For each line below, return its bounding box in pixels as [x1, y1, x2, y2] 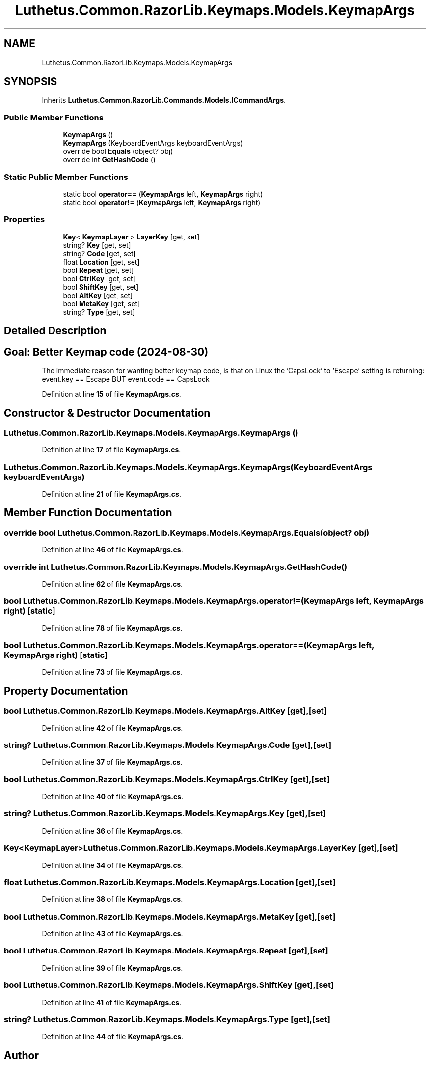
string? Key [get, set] [63, 240, 131, 249]
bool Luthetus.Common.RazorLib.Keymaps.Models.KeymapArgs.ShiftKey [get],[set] [4, 980, 334, 990]
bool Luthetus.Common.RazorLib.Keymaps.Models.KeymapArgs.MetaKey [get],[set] [4, 911, 336, 922]
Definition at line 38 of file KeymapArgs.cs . [42, 895, 183, 904]
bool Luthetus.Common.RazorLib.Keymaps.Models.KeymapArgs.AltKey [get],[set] [4, 706, 327, 716]
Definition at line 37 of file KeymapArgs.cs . [42, 758, 183, 767]
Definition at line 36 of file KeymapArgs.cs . [42, 826, 183, 835]
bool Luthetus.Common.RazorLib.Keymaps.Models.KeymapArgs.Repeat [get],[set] [4, 946, 328, 956]
